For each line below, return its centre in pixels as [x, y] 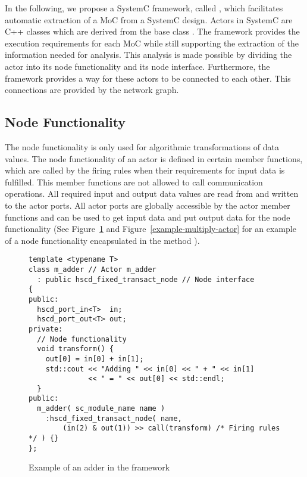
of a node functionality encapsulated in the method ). [102, 240]
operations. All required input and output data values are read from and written [152, 193]
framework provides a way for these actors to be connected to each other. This [148, 78]
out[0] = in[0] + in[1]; [95, 359]
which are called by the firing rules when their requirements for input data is [145, 170]
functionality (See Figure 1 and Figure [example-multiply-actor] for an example [151, 229]
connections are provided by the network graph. [92, 90]
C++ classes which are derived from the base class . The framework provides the [152, 31]
